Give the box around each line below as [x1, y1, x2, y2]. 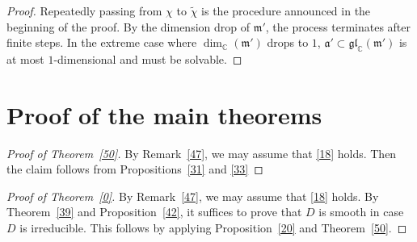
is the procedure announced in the [201, 2, 371, 19]
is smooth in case [318, 203, 404, 220]
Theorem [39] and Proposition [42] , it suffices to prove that [6, 203, 302, 220]
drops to [267, 34, 309, 51]
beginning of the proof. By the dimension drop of [6, 18, 251, 35]
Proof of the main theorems [6, 98, 322, 131]
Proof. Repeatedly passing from [6, 2, 162, 19]
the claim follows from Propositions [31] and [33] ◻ [6, 161, 263, 177]
